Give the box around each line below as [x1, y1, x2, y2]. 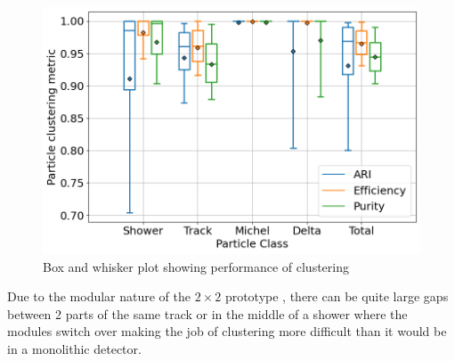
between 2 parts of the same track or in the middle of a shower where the [7, 304, 408, 323]
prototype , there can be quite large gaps [224, 287, 449, 306]
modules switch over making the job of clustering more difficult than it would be [7, 322, 447, 340]
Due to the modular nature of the [7, 287, 191, 306]
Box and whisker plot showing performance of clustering [43, 257, 349, 275]
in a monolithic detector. [7, 340, 142, 358]
